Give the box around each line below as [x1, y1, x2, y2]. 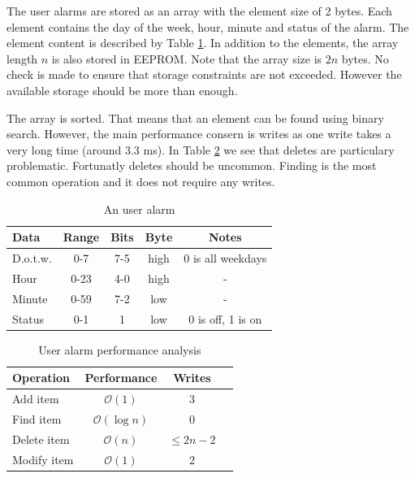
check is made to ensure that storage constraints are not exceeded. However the [6, 66, 402, 83]
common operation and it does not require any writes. [6, 172, 275, 189]
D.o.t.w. [12, 249, 52, 266]
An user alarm [103, 200, 175, 217]
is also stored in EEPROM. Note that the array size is [51, 50, 322, 67]
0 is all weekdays [184, 249, 267, 266]
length [6, 50, 38, 67]
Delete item [12, 430, 70, 447]
